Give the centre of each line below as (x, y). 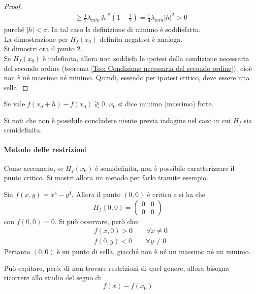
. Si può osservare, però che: (96, 221)
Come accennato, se (34, 168)
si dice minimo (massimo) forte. (166, 104)
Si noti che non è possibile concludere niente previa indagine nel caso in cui (117, 120)
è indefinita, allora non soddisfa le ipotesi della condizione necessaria (146, 58)
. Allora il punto (96, 194)
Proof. (13, 6)
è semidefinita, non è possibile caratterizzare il (165, 168)
